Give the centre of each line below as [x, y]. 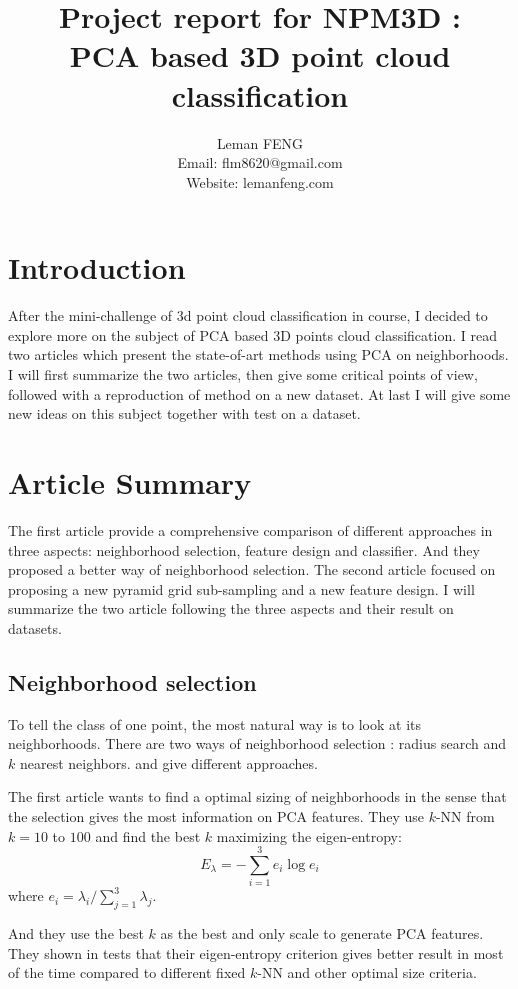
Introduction [97, 267]
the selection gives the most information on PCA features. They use [216, 816]
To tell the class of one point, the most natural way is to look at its [214, 723]
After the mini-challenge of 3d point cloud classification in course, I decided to [248, 315]
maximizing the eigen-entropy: [309, 835]
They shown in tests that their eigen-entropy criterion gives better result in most [256, 952]
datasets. [35, 627]
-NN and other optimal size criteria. [367, 972]
